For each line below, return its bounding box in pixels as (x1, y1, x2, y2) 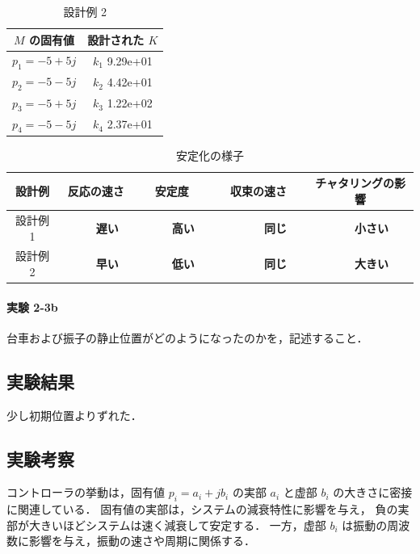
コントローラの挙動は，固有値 (6, 484, 165, 501)
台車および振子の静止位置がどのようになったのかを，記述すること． (6, 329, 368, 346)
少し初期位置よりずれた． (6, 406, 142, 423)
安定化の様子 (176, 146, 244, 163)
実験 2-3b (6, 298, 58, 315)
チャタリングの (315, 174, 395, 191)
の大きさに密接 (333, 484, 413, 501)
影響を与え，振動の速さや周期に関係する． (28, 532, 255, 549)
